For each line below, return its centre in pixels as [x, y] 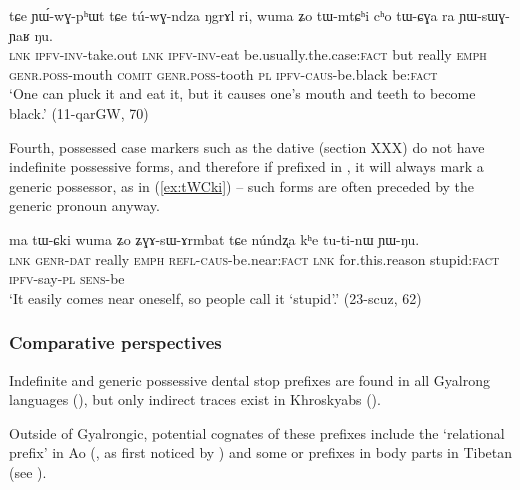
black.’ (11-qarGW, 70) [79, 112]
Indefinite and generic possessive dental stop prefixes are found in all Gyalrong [250, 379]
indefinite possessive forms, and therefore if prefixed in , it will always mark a [246, 166]
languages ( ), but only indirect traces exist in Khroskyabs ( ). [195, 399]
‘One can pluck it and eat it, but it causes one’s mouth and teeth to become [242, 93]
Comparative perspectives [115, 342]
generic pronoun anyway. [84, 205]
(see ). [28, 471]
